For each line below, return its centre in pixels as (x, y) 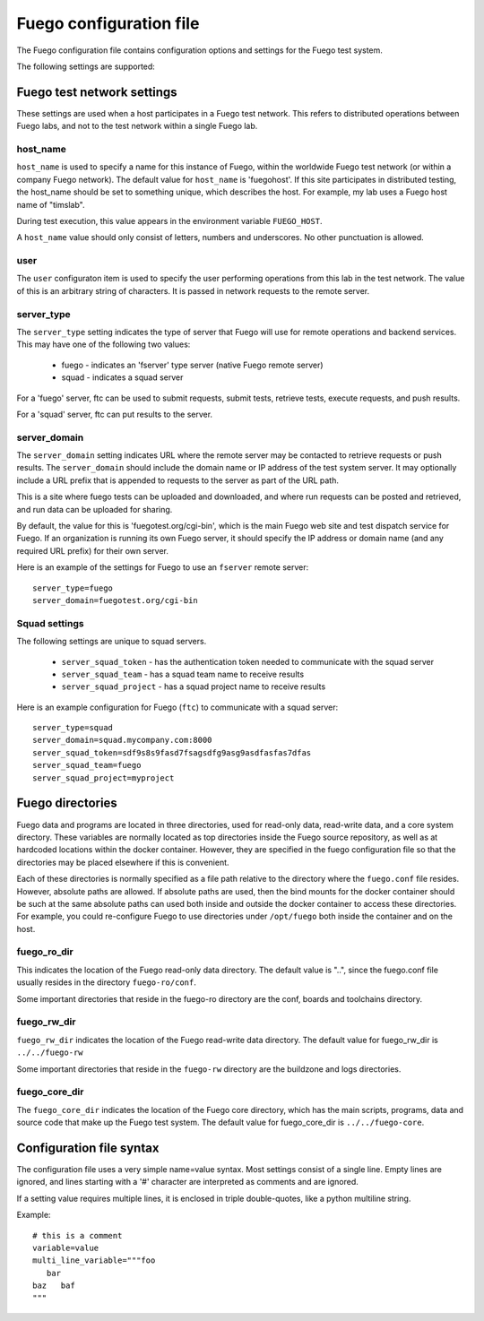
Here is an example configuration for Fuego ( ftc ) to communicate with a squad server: (177, 707)
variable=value (66, 1248)
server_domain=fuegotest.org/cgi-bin (116, 600)
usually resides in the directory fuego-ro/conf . (106, 982)
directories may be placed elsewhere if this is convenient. (123, 862)
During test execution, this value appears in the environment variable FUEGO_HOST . (169, 220)
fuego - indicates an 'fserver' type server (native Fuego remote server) (192, 365)
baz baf (54, 1286)
